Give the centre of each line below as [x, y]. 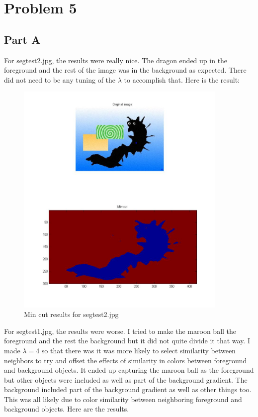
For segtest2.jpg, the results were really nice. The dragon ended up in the [116, 60]
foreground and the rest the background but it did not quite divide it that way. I [127, 341]
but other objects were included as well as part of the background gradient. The [126, 379]
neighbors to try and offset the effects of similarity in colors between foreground [126, 360]
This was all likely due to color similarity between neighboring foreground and [123, 399]
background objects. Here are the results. [67, 409]
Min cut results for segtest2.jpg [71, 314]
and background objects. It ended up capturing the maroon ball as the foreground [129, 370]
